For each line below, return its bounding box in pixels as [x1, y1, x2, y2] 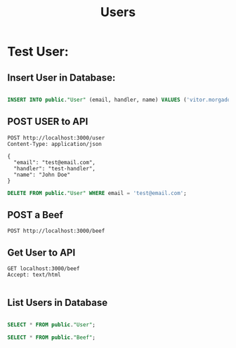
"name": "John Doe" [13, 171, 71, 178]
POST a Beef [7, 208, 63, 221]
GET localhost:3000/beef [7, 265, 80, 272]
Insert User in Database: [7, 72, 116, 83]
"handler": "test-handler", [13, 165, 96, 172]
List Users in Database [7, 296, 107, 309]
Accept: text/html [7, 272, 61, 279]
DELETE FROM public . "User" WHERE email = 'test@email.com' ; [7, 189, 188, 196]
